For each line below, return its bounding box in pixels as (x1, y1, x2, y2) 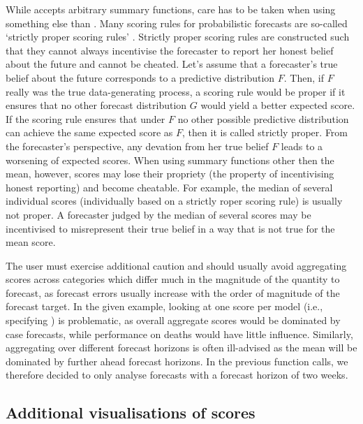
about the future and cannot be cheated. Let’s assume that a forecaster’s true (6, 57, 338, 71)
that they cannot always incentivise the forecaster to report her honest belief (6, 43, 334, 57)
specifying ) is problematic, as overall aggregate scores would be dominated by (6, 313, 341, 328)
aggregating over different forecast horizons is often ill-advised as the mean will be (6, 340, 357, 355)
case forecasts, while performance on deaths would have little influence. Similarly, (6, 326, 353, 341)
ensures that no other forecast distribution (6, 98, 187, 112)
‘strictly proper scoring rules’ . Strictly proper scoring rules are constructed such (6, 29, 350, 44)
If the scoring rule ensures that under (6, 111, 165, 126)
